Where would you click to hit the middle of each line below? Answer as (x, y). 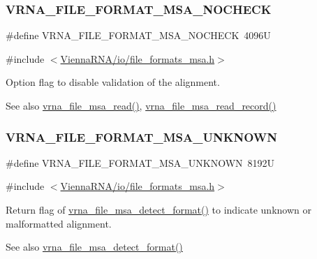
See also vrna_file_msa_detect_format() (94, 247)
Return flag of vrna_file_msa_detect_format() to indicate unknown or (158, 209)
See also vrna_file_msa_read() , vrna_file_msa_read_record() (141, 105)
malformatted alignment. (59, 223)
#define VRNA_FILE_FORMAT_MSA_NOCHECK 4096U (138, 35)
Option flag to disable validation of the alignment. (113, 82)
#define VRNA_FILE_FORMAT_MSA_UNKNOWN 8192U (140, 162)
